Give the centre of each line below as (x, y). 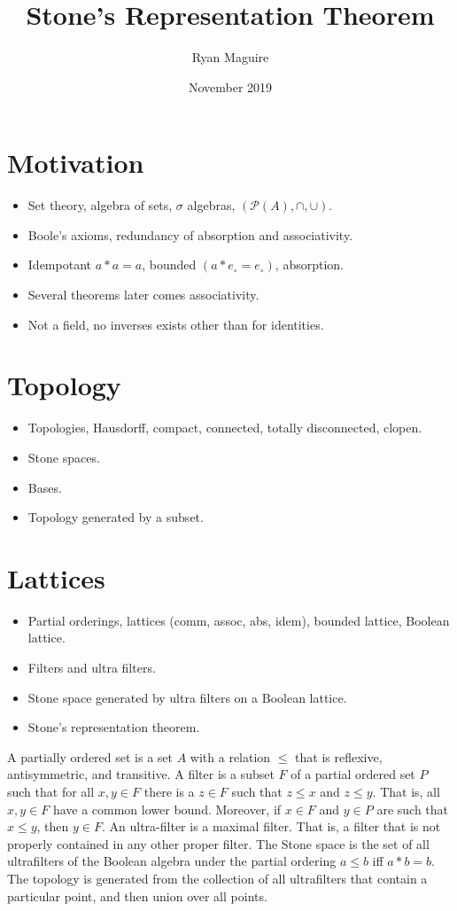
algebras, (211, 205)
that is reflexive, (339, 756)
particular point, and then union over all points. (137, 895)
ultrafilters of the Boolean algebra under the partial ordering (172, 861)
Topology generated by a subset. (116, 517)
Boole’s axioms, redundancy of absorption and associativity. (190, 234)
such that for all (51, 791)
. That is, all (406, 791)
